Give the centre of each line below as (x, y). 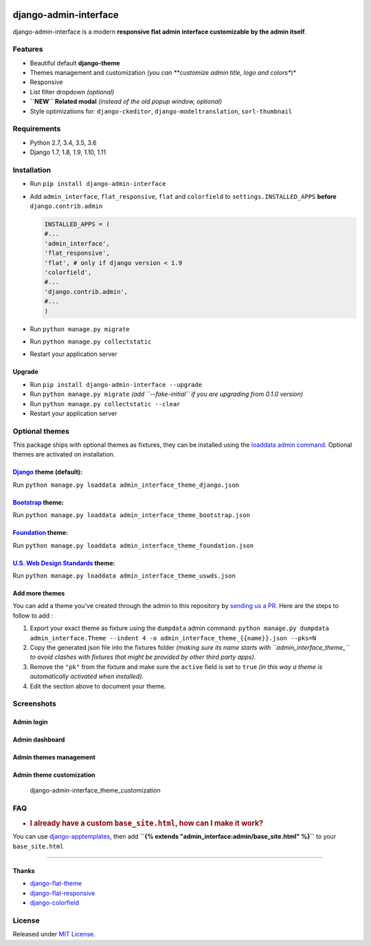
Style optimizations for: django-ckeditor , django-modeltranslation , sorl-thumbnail (161, 111)
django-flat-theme (56, 883)
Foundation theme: (41, 533)
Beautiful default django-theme (75, 63)
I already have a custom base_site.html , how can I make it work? (147, 823)
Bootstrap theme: (38, 502)
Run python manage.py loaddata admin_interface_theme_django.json (126, 485)
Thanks (24, 870)
